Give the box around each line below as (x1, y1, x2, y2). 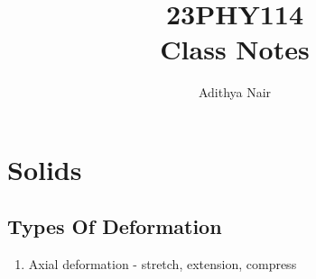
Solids (7, 150, 82, 187)
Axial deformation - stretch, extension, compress (28, 255, 297, 274)
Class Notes (160, 31, 310, 67)
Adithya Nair (198, 83, 272, 102)
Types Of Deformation (7, 212, 222, 240)
